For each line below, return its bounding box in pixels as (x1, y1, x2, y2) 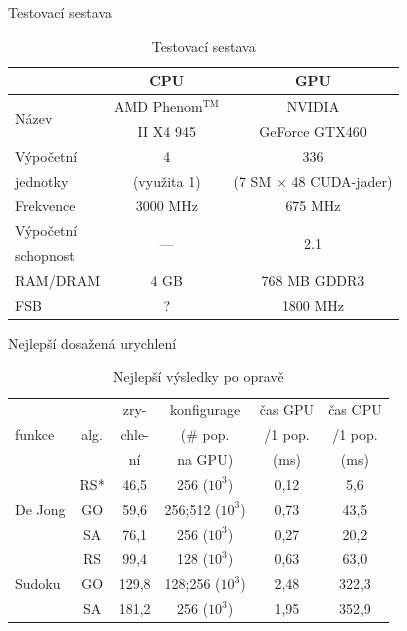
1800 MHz (281, 294, 345, 315)
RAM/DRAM (15, 269, 100, 290)
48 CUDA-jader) (291, 170, 393, 191)
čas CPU (328, 399, 382, 420)
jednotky (15, 170, 69, 191)
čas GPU (259, 399, 315, 420)
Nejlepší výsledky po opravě (113, 366, 284, 387)
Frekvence (15, 195, 76, 216)
